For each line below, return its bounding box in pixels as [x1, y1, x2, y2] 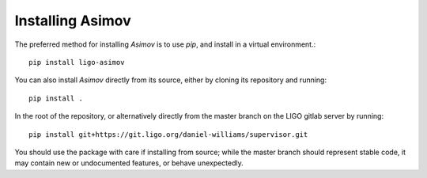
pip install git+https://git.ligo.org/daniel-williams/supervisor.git [28, 130, 308, 138]
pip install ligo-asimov [28, 58, 125, 66]
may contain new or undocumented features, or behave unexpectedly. [14, 158, 244, 168]
